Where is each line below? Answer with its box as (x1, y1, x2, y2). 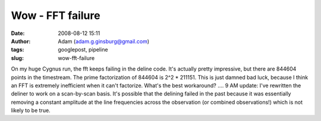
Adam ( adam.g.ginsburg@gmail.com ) (58, 37, 150, 44)
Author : (11, 37, 31, 44)
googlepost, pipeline (58, 46, 108, 53)
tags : (11, 46, 24, 53)
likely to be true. (11, 107, 51, 114)
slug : (11, 54, 24, 62)
